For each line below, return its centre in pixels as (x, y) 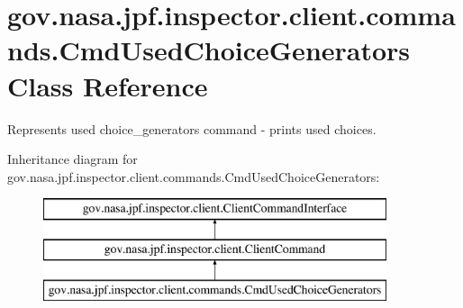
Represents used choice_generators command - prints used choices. (192, 128)
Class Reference (108, 85)
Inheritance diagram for (73, 159)
